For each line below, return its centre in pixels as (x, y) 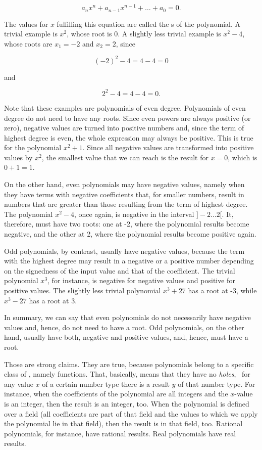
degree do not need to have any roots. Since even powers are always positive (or (127, 118)
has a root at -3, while (222, 290)
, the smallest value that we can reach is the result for (125, 157)
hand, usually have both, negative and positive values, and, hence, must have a (126, 337)
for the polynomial (33, 147)
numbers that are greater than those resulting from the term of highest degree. (126, 204)
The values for (26, 24)
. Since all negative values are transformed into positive (168, 147)
